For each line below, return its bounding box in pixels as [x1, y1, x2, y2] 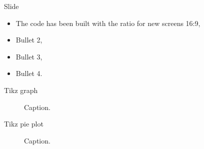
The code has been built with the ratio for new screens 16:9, [15, 17, 200, 28]
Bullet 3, [15, 51, 42, 61]
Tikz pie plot [4, 118, 43, 129]
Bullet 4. [15, 68, 42, 78]
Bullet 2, [15, 34, 42, 45]
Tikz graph [4, 84, 38, 95]
